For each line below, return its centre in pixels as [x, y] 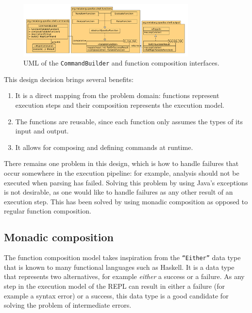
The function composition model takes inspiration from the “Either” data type [122, 257]
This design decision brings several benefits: [69, 79]
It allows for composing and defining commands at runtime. [104, 147]
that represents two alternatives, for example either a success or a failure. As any [124, 276]
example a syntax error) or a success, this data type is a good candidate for [116, 295]
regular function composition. [48, 211]
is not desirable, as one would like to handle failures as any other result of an [118, 192]
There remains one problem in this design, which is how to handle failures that [121, 163]
